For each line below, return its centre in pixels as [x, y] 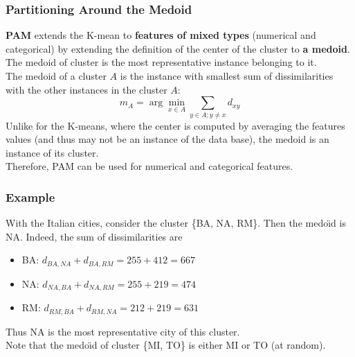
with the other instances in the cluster [87, 89]
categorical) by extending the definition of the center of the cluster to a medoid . [178, 48]
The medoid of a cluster [56, 76]
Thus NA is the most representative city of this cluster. [123, 331]
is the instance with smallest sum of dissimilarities [227, 76]
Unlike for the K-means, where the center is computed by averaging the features [175, 125]
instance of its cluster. [52, 152]
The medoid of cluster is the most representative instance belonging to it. [161, 62]
